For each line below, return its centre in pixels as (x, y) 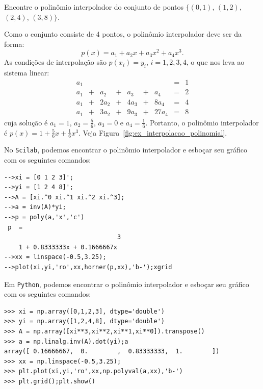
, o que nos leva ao (215, 62)
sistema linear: (27, 73)
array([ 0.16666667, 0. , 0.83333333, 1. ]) (112, 352)
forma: (14, 44)
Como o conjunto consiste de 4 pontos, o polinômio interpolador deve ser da (123, 34)
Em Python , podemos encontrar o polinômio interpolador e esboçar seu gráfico (127, 284)
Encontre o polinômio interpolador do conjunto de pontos (94, 7)
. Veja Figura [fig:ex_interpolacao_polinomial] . (153, 132)
